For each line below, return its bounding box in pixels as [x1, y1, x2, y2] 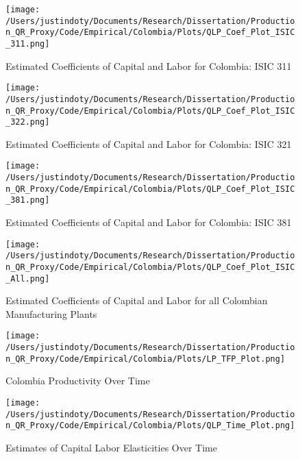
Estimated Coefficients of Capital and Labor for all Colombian [5, 293, 268, 308]
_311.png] [5, 38, 50, 49]
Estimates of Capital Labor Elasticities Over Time [5, 441, 217, 454]
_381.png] [5, 195, 50, 206]
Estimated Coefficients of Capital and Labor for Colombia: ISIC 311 [5, 58, 292, 73]
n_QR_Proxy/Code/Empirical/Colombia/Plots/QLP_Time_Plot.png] [5, 421, 295, 431]
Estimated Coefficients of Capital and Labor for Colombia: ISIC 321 [5, 136, 292, 151]
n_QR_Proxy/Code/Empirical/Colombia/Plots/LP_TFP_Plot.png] [5, 353, 286, 364]
